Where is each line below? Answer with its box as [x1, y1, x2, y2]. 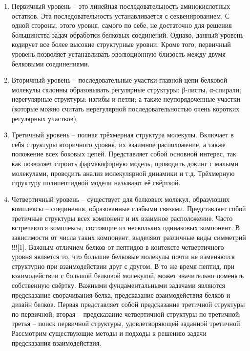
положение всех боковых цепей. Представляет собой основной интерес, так [11, 149, 236, 159]
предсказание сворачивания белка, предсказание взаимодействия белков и [11, 289, 230, 300]
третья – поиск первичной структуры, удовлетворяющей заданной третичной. [11, 318, 242, 329]
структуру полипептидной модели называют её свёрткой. [11, 177, 181, 188]
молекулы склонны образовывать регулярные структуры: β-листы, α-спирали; [11, 84, 241, 94]
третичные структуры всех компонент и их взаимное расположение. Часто [11, 213, 233, 223]
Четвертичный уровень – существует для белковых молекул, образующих [11, 194, 229, 204]
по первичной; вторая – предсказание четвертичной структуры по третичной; [11, 308, 241, 319]
